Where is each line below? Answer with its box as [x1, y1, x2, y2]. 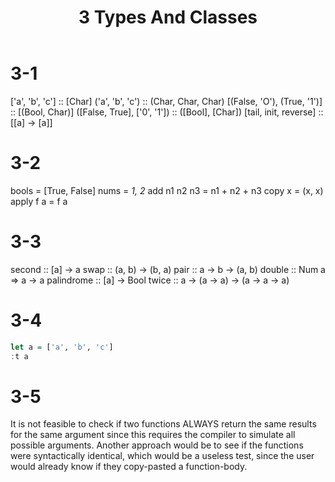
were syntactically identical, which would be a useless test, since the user [10, 450, 315, 462]
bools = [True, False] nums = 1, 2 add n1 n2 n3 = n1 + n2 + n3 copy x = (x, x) [10, 184, 324, 196]
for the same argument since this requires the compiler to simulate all [10, 429, 296, 441]
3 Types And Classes [78, 6, 258, 29]
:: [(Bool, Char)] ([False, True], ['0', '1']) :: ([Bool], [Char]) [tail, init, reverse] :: [10, 106, 324, 118]
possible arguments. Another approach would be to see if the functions [10, 439, 304, 451]
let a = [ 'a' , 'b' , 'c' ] [10, 342, 114, 352]
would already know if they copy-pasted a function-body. [10, 461, 248, 473]
